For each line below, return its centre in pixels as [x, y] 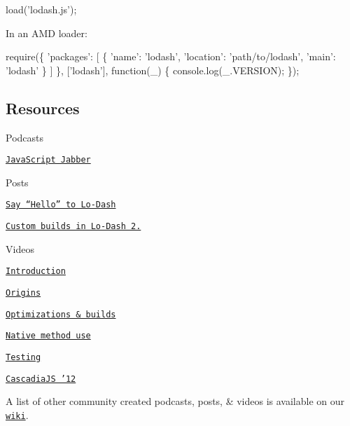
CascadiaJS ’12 [41, 379]
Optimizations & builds [61, 314]
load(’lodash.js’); [41, 9]
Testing [23, 357]
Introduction [36, 272]
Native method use [48, 336]
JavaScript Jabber [48, 160]
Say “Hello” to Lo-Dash [61, 205]
